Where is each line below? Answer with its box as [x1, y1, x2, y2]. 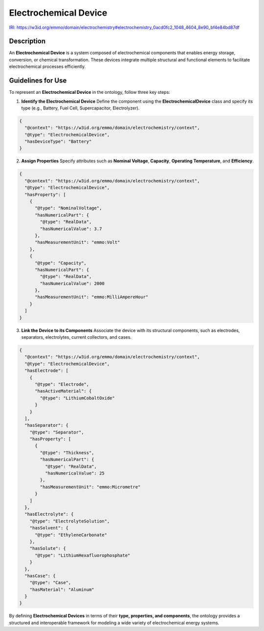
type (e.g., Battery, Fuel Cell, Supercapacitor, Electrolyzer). [21, 105, 140, 111]
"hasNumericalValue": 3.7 [40, 226, 102, 232]
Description [9, 37, 46, 45]
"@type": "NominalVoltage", [35, 205, 102, 211]
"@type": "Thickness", [40, 450, 95, 456]
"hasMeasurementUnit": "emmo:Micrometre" [40, 484, 141, 490]
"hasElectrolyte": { [24, 511, 74, 517]
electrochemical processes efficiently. [9, 64, 86, 69]
